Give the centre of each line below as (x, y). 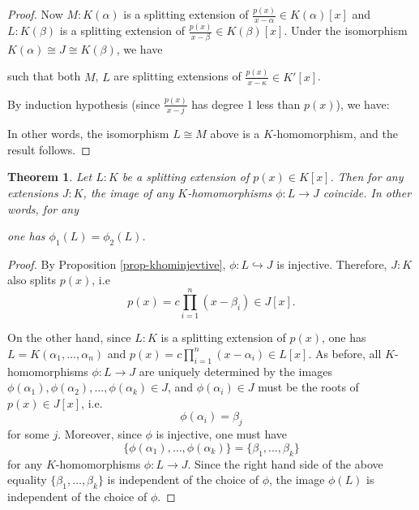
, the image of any (128, 192)
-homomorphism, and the (336, 134)
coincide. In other (367, 192)
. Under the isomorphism (346, 30)
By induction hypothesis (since (84, 104)
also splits (32, 280)
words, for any (43, 208)
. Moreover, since (100, 434)
